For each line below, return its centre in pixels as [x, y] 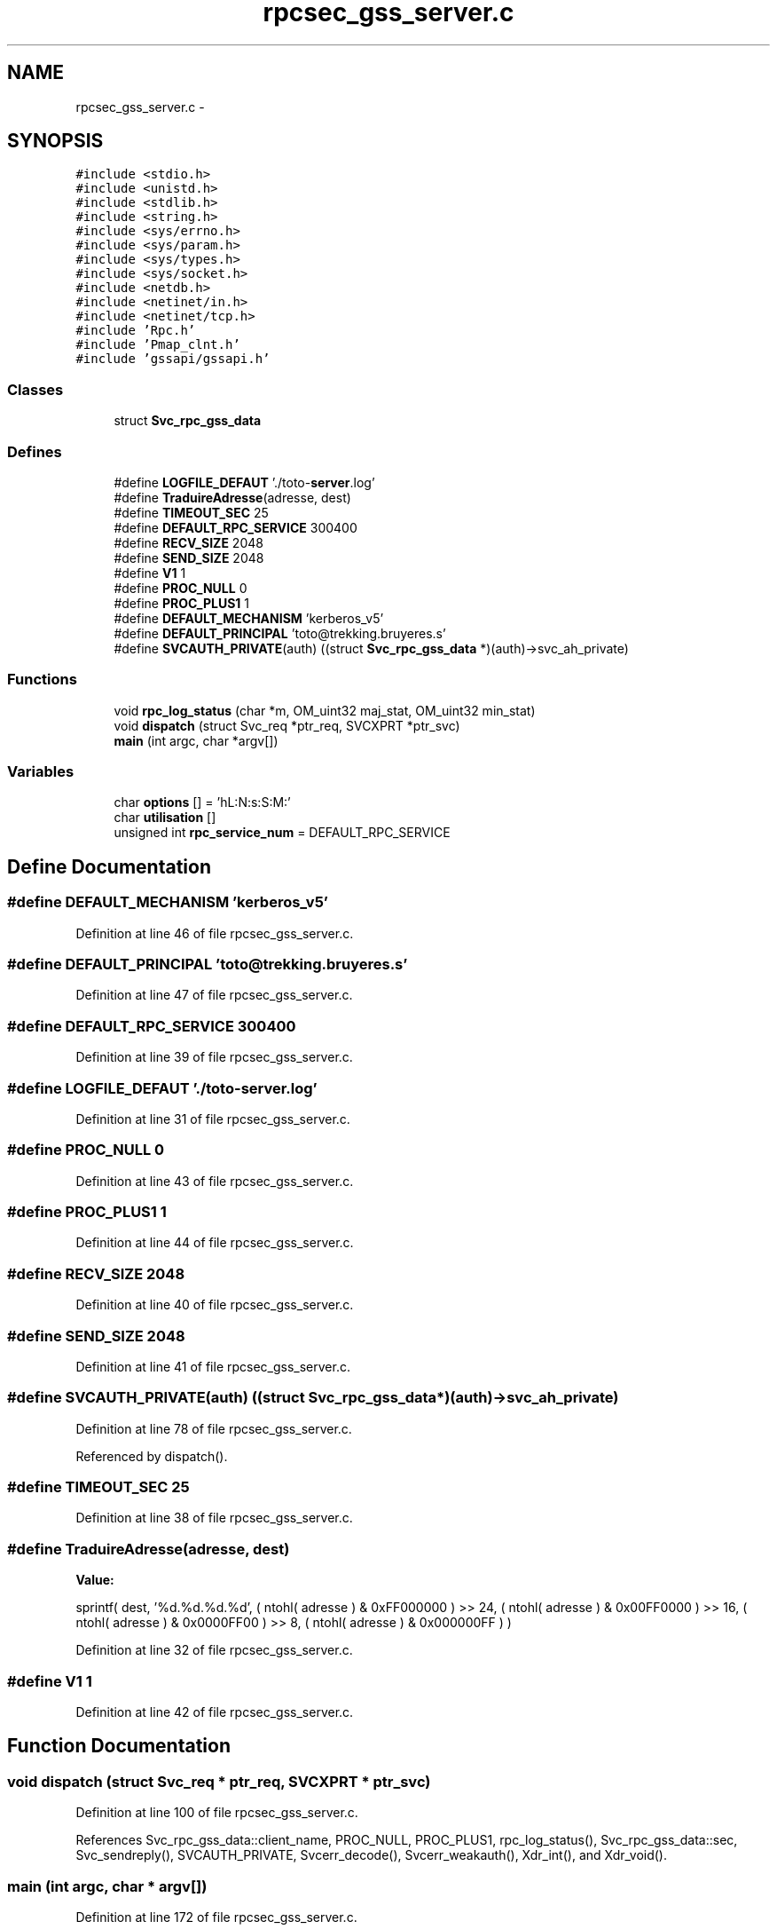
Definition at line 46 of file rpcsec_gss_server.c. [215, 933]
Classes [35, 389]
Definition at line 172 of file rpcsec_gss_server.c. [216, 1917]
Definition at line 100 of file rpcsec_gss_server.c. [217, 1813]
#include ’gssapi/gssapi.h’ [173, 359]
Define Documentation [109, 866]
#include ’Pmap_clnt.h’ [158, 345]
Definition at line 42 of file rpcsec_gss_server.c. [215, 1712]
